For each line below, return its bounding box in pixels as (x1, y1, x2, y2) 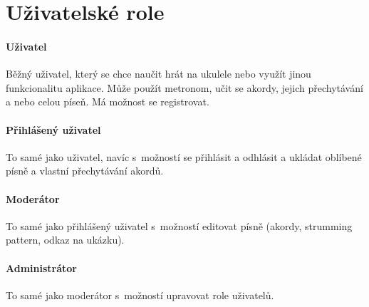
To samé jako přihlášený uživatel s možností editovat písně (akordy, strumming (6, 218, 353, 233)
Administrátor (6, 260, 77, 275)
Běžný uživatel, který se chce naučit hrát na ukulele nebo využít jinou (6, 66, 311, 81)
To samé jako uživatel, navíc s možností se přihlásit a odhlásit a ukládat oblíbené (6, 149, 362, 164)
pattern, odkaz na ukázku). (6, 232, 125, 247)
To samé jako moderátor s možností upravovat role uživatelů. (6, 287, 274, 302)
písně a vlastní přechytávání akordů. (6, 163, 164, 178)
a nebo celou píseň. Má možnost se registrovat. (6, 94, 209, 109)
